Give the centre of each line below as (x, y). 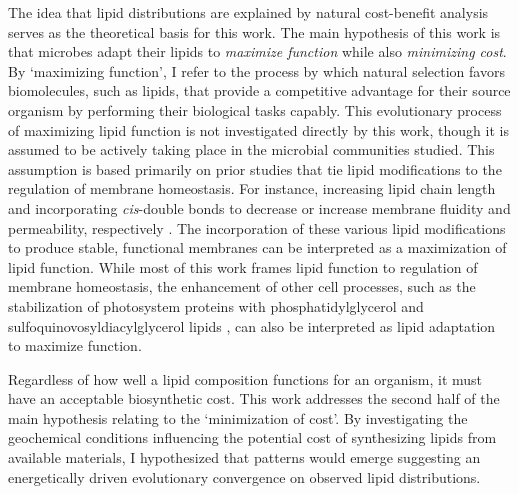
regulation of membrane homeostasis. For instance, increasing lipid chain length (252, 188)
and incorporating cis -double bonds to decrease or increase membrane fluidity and (259, 207)
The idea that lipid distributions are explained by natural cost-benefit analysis (248, 12)
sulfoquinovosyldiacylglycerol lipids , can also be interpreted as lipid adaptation (252, 325)
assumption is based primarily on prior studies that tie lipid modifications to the (255, 168)
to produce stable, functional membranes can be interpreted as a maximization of (257, 247)
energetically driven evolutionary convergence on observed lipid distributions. (244, 476)
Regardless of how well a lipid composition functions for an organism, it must (245, 378)
